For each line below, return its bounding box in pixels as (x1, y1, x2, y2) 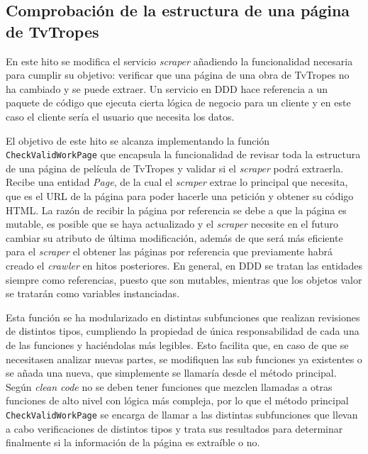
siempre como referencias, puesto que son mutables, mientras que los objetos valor (6, 272, 362, 287)
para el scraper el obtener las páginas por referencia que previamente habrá (6, 244, 333, 259)
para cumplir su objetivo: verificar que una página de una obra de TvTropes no (6, 67, 350, 82)
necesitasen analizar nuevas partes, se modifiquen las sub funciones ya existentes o (6, 351, 362, 366)
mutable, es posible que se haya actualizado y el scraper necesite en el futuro (6, 216, 339, 231)
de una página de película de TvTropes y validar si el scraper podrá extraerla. (6, 160, 344, 175)
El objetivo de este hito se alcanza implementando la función (6, 133, 270, 148)
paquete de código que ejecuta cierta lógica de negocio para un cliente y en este (6, 95, 351, 110)
